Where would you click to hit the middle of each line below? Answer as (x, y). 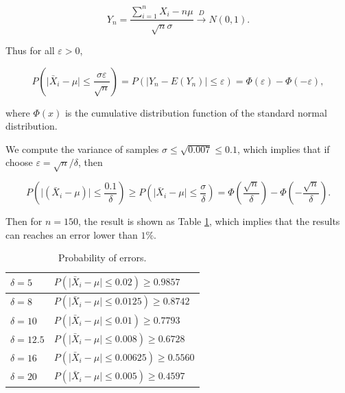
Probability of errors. (103, 258)
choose (19, 162)
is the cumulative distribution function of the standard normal (196, 112)
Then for (24, 221)
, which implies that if (283, 148)
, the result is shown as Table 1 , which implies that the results (209, 221)
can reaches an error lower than (72, 234)
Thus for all (30, 50)
